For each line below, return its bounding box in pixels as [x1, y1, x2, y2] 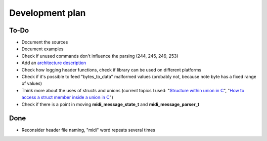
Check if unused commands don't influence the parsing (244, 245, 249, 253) [21, 53, 178, 59]
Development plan [9, 7, 86, 18]
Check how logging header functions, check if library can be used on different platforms [21, 67, 202, 72]
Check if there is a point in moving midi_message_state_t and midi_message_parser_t [21, 101, 200, 107]
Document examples [21, 46, 64, 52]
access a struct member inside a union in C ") [21, 94, 114, 101]
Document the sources [21, 39, 68, 45]
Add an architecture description [21, 60, 87, 66]
